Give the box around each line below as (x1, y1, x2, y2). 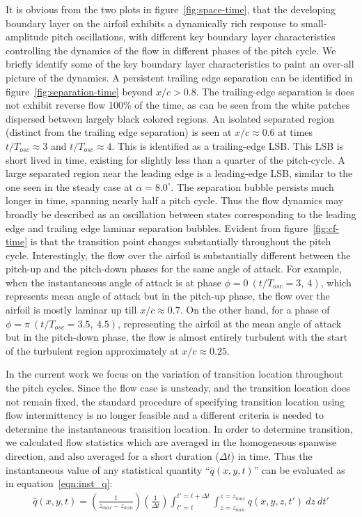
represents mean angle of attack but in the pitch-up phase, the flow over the (6, 288, 330, 303)
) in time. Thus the (230, 449, 313, 463)
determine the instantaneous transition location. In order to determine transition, (6, 421, 353, 435)
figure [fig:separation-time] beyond (6, 84, 153, 98)
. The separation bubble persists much (171, 179, 334, 194)
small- (301, 15, 327, 30)
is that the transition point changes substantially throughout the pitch (30, 234, 331, 249)
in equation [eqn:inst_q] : (6, 476, 113, 491)
